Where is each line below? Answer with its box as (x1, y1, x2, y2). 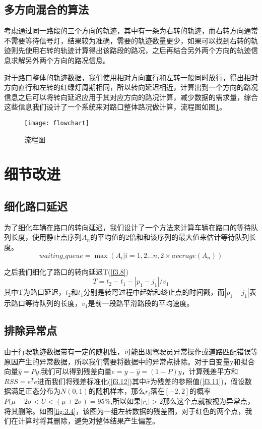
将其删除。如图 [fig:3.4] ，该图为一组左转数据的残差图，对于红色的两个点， (4, 405, 245, 416)
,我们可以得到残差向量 (39, 366, 112, 377)
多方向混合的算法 (4, 2, 89, 17)
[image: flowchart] (24, 119, 89, 127)
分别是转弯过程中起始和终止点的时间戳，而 (83, 287, 225, 297)
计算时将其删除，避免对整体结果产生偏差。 (18, 415, 159, 426)
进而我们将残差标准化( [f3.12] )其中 (37, 376, 146, 386)
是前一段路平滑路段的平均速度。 (88, 298, 194, 308)
